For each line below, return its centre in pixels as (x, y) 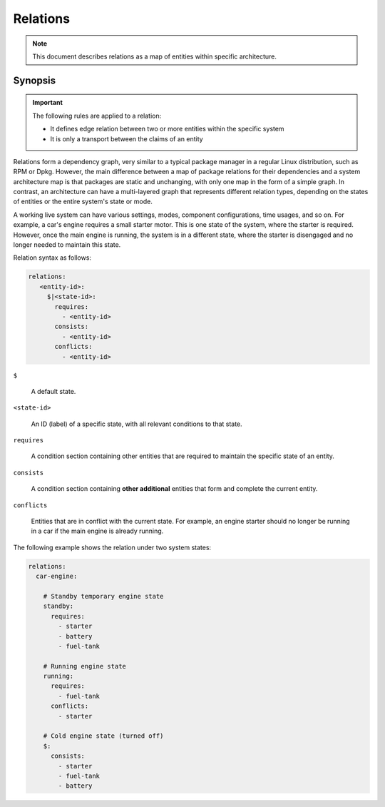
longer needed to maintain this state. (67, 245)
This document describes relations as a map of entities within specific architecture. (155, 56)
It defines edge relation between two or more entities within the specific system (167, 129)
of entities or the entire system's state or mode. (83, 202)
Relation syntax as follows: (52, 258)
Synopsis (35, 80)
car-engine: (57, 577)
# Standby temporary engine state (103, 596)
